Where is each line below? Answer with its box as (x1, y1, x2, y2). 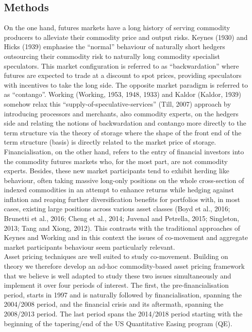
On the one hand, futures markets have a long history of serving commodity (4, 22, 230, 33)
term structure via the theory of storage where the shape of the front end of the (4, 127, 241, 137)
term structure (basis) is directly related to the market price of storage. (4, 137, 216, 147)
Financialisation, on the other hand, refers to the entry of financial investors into (4, 146, 244, 156)
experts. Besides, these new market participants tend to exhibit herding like (4, 166, 229, 176)
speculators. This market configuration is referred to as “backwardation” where (4, 60, 239, 71)
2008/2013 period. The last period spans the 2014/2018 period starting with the (4, 309, 243, 319)
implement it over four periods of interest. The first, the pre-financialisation (4, 280, 229, 290)
